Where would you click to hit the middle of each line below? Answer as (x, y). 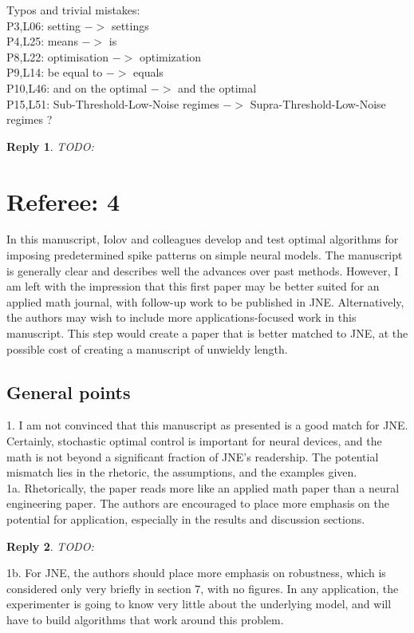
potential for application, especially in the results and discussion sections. (186, 518)
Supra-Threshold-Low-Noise (318, 103)
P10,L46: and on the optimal (77, 87)
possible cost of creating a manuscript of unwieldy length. (147, 348)
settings (130, 25)
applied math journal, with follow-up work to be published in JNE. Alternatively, (205, 301)
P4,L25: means (42, 41)
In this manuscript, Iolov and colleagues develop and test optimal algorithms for (203, 239)
